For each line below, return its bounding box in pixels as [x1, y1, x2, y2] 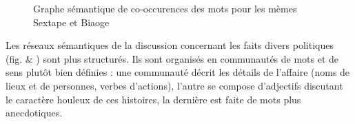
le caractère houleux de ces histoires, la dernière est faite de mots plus [6, 92, 301, 106]
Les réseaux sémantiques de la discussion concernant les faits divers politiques [6, 38, 334, 52]
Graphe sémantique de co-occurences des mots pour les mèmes [33, 1, 297, 15]
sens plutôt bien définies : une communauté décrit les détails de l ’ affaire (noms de [6, 65, 350, 79]
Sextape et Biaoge [33, 14, 110, 29]
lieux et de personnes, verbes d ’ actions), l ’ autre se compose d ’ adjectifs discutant [6, 78, 343, 92]
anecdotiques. [6, 105, 63, 120]
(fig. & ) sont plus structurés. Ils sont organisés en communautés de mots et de [6, 51, 339, 65]
